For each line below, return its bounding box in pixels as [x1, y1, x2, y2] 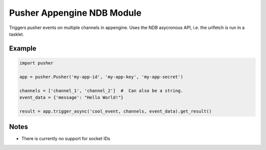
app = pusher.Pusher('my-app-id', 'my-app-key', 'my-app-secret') [19, 74, 183, 80]
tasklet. [9, 31, 24, 37]
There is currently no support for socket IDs [21, 136, 110, 142]
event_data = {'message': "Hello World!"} [19, 94, 124, 100]
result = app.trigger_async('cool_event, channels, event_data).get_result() [19, 108, 212, 114]
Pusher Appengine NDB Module [9, 7, 142, 18]
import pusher [19, 60, 54, 66]
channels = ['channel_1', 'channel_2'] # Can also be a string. [19, 88, 183, 93]
